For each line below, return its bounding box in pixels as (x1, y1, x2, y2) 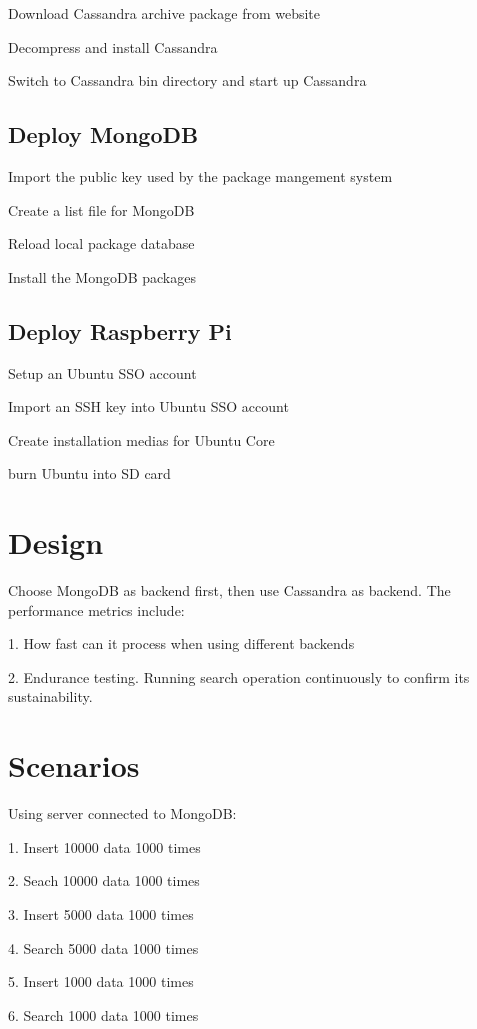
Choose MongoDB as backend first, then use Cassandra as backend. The (8, 580, 451, 601)
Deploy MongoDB (8, 119, 199, 150)
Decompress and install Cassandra (8, 36, 218, 57)
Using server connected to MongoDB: (8, 803, 237, 824)
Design (8, 522, 104, 563)
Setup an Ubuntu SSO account (8, 362, 197, 383)
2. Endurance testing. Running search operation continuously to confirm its (8, 666, 470, 687)
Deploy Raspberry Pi (8, 315, 232, 346)
